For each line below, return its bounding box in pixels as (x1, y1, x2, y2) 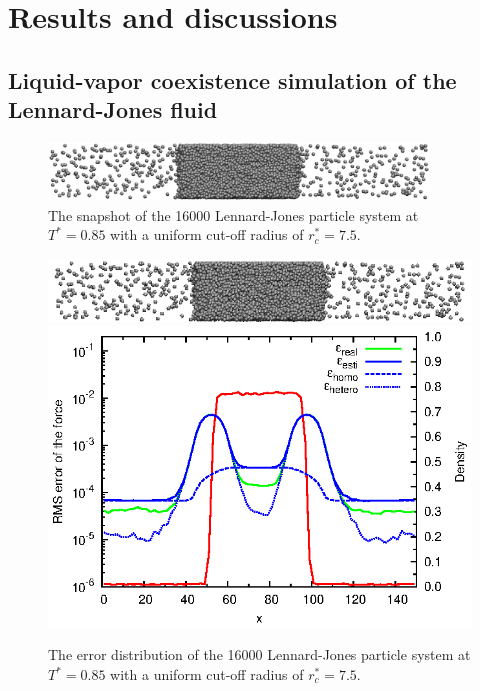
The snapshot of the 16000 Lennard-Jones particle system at (48, 204, 419, 225)
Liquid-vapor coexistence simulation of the (8, 64, 457, 95)
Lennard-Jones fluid (8, 94, 218, 125)
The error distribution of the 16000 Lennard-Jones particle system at (48, 644, 471, 665)
